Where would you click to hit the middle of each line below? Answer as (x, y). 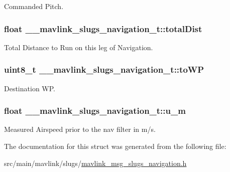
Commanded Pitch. (34, 6)
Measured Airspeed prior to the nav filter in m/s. (80, 129)
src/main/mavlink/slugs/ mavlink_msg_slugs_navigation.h (95, 163)
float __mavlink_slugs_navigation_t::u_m (95, 111)
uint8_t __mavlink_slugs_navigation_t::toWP (104, 69)
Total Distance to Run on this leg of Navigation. (79, 47)
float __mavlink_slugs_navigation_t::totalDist (103, 28)
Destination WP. (30, 88)
